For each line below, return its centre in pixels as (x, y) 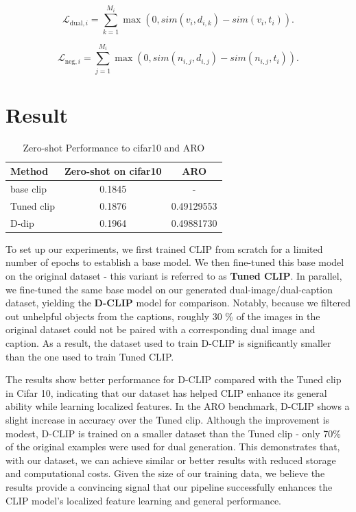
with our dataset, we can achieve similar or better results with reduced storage (171, 460)
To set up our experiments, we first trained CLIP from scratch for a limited (164, 248)
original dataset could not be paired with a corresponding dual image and (161, 329)
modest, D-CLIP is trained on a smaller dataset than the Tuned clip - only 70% (174, 433)
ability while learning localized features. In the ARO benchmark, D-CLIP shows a (178, 406)
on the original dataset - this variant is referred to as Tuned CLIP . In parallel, (174, 276)
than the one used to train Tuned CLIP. (90, 356)
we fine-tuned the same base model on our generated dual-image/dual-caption (169, 289)
